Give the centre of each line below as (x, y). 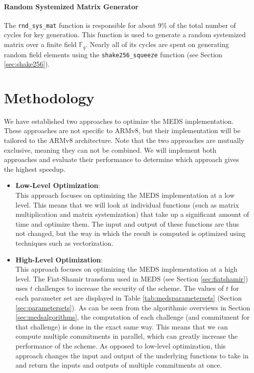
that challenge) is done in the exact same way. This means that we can (122, 326)
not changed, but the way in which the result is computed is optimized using (130, 233)
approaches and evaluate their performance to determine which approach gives (122, 159)
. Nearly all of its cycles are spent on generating (157, 44)
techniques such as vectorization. (64, 243)
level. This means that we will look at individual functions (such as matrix (127, 204)
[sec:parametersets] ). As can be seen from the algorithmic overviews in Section (133, 307)
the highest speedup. (35, 169)
